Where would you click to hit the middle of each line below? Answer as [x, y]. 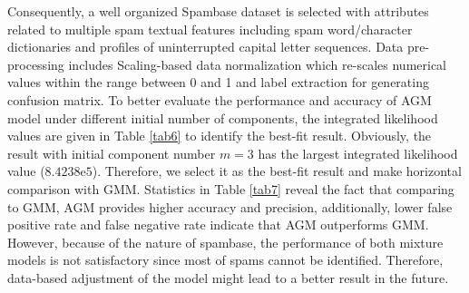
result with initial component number [112, 153]
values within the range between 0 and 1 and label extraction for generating [218, 82]
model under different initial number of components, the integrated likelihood [223, 117]
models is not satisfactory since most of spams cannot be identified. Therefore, [225, 260]
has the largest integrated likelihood [358, 153]
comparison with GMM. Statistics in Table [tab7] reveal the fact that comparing [231, 188]
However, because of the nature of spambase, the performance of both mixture [225, 242]
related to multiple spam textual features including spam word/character [210, 29]
